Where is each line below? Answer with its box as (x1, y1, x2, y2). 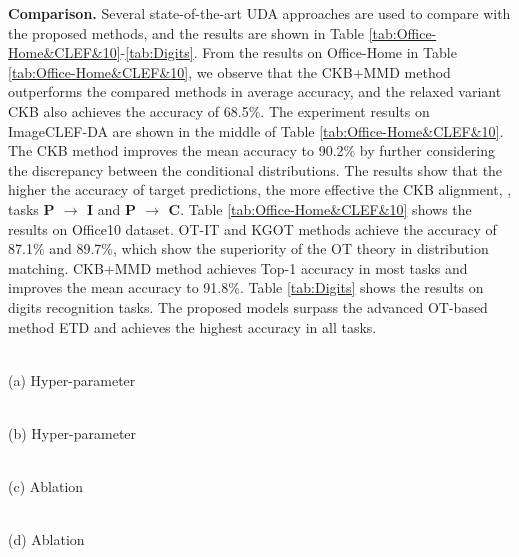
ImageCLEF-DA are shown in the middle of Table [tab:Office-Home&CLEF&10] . (8, 120, 504, 141)
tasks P (8, 198, 55, 219)
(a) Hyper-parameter (8, 369, 136, 390)
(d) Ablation (8, 529, 85, 550)
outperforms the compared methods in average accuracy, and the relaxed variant (8, 81, 502, 102)
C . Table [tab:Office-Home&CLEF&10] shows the (168, 198, 472, 219)
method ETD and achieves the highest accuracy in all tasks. (8, 316, 377, 337)
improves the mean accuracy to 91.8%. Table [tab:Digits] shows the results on (8, 277, 484, 298)
